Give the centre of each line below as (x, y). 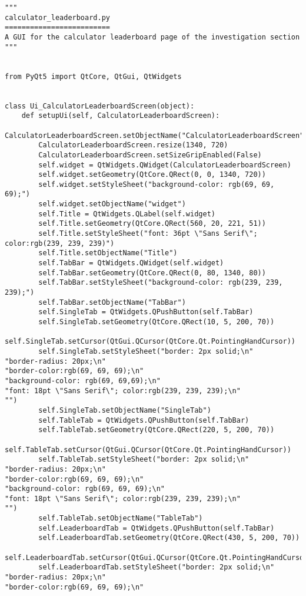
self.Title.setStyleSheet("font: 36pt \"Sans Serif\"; (148, 234)
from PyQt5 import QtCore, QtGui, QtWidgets (93, 76)
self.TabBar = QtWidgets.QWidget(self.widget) (131, 263)
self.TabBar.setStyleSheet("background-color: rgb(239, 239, (161, 283)
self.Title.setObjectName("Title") (108, 253)
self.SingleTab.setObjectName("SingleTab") (125, 410)
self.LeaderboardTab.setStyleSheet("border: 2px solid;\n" (157, 567)
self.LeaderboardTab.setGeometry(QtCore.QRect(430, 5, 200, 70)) (169, 538)
